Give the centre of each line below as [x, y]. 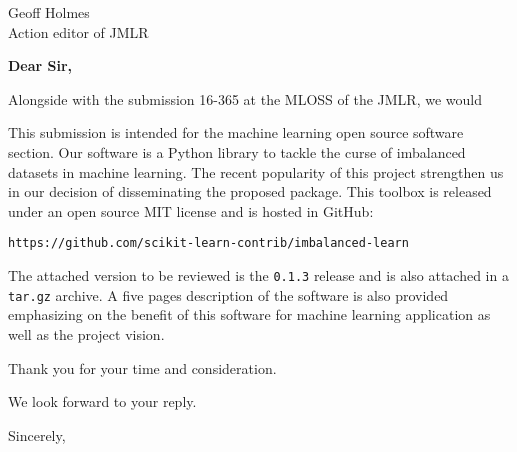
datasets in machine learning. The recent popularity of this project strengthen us [256, 171]
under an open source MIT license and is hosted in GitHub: [191, 210]
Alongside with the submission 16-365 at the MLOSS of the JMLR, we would [245, 98]
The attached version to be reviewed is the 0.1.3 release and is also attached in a [258, 275]
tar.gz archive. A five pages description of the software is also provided [228, 294]
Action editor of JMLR [78, 31]
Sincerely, [37, 434]
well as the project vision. [86, 333]
